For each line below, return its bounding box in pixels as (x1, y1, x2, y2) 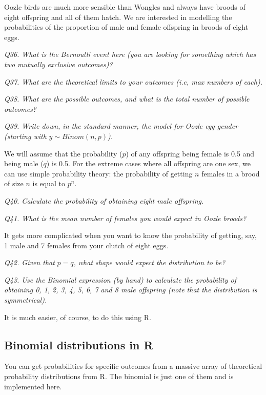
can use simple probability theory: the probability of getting (4, 168, 193, 179)
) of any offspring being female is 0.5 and (126, 148, 255, 159)
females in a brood (201, 168, 260, 179)
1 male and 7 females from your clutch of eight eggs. (4, 240, 169, 250)
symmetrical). (4, 294, 47, 305)
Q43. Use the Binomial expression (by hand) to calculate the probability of (4, 274, 236, 285)
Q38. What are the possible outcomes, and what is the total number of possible (4, 93, 250, 104)
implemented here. (4, 381, 62, 391)
